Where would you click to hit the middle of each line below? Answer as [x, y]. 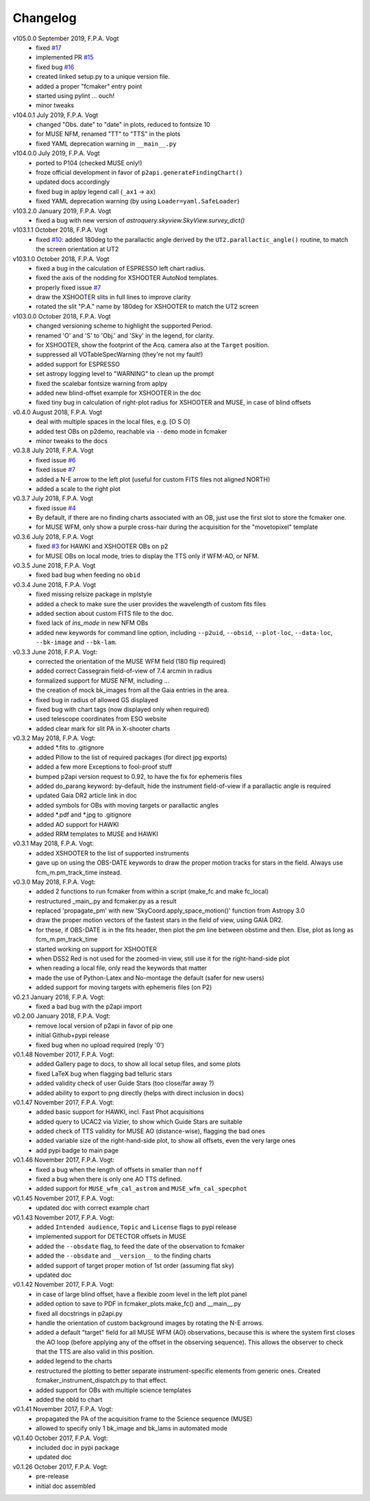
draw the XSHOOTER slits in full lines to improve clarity [113, 297]
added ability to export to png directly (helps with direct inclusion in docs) [140, 1093]
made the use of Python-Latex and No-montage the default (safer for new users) [150, 978]
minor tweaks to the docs [72, 441]
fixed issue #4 [56, 508]
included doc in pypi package [78, 1447]
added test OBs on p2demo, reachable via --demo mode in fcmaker [132, 431]
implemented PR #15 [65, 58]
